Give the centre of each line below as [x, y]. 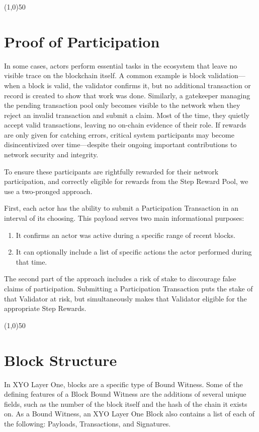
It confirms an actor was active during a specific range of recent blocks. [125, 235]
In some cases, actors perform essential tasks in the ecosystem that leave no [121, 65]
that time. [31, 261]
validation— [227, 75]
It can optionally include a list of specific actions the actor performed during [134, 252]
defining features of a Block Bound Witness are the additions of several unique [125, 394]
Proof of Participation [82, 41]
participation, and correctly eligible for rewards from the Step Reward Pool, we [126, 181]
